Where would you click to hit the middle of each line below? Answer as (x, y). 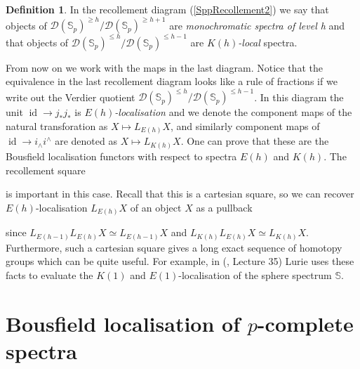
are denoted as (86, 141)
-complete (305, 323)
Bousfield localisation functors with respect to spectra (121, 156)
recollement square (46, 170)
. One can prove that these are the (255, 141)
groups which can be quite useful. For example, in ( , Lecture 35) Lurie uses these (180, 261)
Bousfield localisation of (123, 323)
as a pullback (224, 207)
